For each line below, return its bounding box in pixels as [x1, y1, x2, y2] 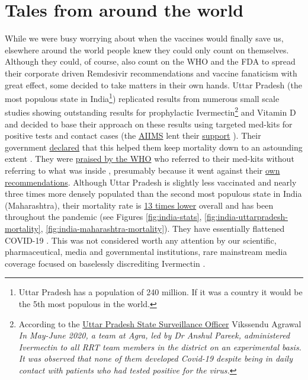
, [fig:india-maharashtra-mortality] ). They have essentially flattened [40, 222, 285, 234]
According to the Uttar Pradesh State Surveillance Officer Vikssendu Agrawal [18, 317, 301, 330]
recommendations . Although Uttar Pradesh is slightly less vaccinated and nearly [5, 175, 297, 188]
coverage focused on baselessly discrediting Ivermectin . [5, 257, 206, 269]
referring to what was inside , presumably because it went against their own [5, 164, 280, 176]
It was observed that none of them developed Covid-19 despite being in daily [18, 352, 293, 365]
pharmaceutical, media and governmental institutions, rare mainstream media [5, 245, 287, 258]
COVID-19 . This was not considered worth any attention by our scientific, [5, 234, 277, 246]
